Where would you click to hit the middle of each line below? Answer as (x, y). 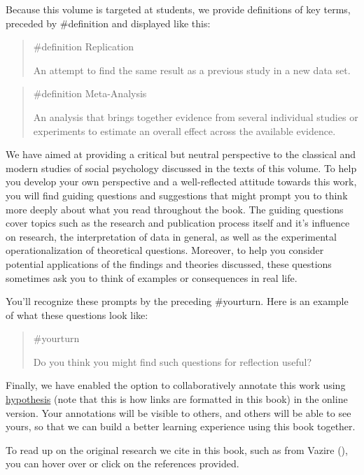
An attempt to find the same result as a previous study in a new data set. (192, 70)
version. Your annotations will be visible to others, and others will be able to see (178, 412)
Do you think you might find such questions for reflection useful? (173, 361)
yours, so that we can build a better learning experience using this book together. (181, 426)
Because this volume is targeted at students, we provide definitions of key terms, (178, 9)
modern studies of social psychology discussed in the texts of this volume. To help (181, 168)
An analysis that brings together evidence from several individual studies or (196, 116)
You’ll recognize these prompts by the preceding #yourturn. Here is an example (177, 301)
